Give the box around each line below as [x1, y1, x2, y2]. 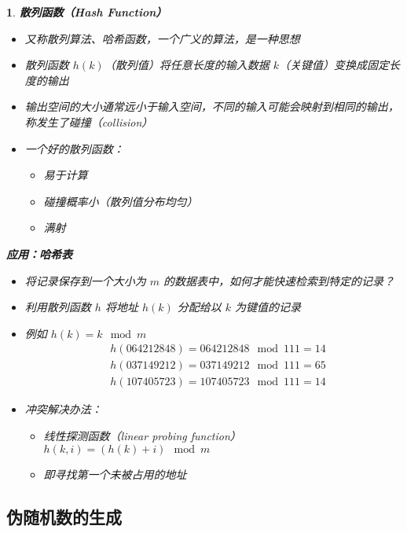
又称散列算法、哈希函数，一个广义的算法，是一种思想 [24, 30, 300, 46]
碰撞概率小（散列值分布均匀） [43, 193, 198, 209]
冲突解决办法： [24, 401, 102, 417]
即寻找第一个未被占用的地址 [43, 465, 187, 482]
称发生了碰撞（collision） [24, 113, 153, 130]
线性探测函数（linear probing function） [43, 428, 241, 443]
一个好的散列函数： [24, 140, 124, 156]
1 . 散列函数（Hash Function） [6, 4, 167, 20]
